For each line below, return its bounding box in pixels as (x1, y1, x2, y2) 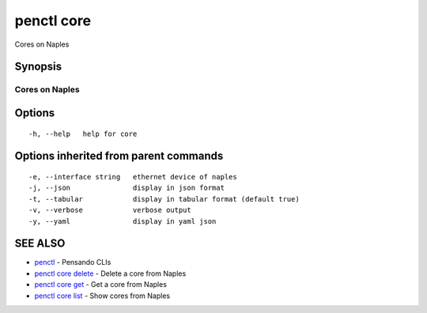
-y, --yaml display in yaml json (28, 217, 217, 225)
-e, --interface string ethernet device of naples (28, 172, 237, 181)
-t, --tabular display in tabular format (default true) (28, 194, 300, 203)
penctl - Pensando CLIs (34, 258, 111, 267)
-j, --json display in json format (28, 183, 225, 193)
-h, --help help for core (28, 129, 138, 138)
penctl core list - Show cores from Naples (34, 291, 170, 300)
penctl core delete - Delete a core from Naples (34, 269, 187, 278)
